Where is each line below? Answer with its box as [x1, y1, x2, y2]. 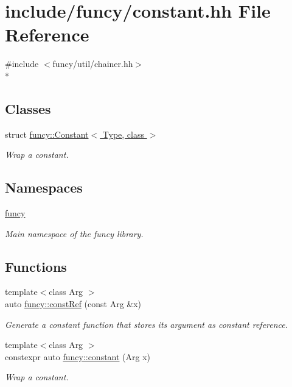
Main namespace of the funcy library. [5, 227, 144, 240]
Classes [5, 99, 51, 118]
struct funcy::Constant [5, 127, 89, 140]
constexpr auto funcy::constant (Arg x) [5, 350, 151, 363]
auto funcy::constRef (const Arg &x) [5, 297, 142, 310]
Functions [5, 257, 67, 275]
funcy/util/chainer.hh [52, 57, 133, 70]
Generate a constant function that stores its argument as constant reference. [5, 318, 288, 330]
